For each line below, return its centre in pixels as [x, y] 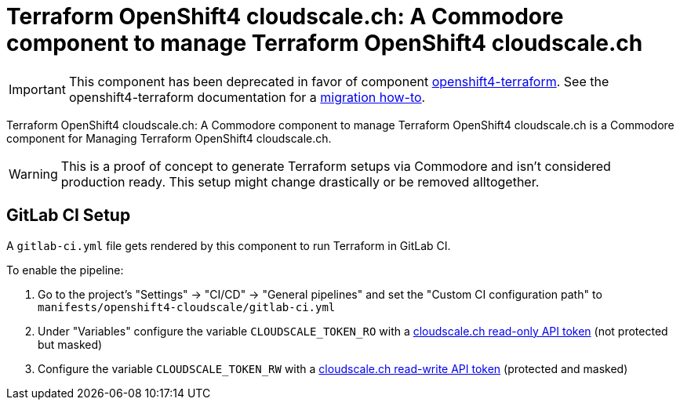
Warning [33, 174]
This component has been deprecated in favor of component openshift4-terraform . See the [339, 81]
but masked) [70, 344]
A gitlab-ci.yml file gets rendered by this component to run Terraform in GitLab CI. [229, 245]
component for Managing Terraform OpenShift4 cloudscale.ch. [169, 138]
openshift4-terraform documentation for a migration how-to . [247, 97]
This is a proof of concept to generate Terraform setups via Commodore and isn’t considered [336, 166]
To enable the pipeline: [65, 270]
